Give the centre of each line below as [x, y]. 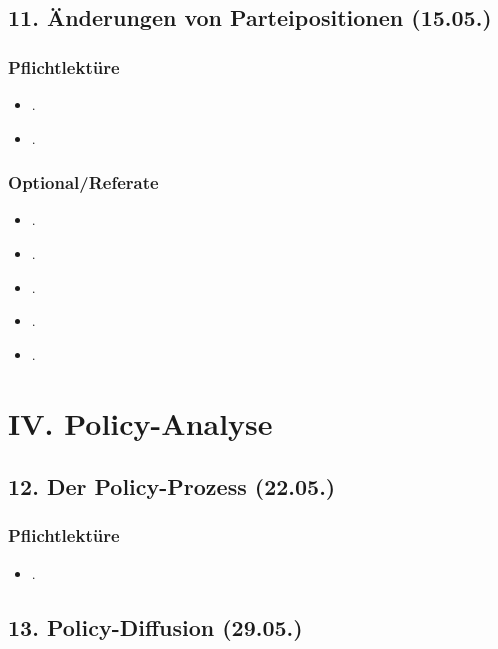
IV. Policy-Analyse [140, 422]
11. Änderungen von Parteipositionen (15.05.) [250, 17]
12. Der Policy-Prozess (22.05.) [172, 486]
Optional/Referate [83, 182]
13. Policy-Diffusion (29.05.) [155, 626]
